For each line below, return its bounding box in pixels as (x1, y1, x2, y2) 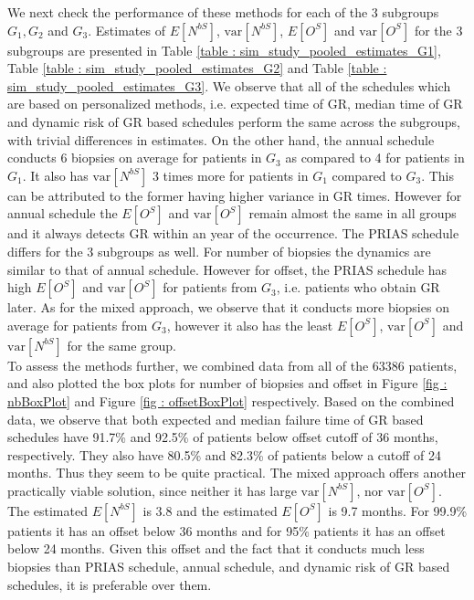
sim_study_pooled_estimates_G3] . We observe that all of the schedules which (7, 76, 451, 95)
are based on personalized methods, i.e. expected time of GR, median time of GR (7, 94, 463, 113)
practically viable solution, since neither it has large (7, 480, 297, 500)
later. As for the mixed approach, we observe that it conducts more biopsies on (7, 298, 449, 317)
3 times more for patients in (152, 165, 309, 184)
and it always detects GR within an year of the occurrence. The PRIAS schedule (7, 224, 459, 243)
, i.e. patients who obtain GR (276, 278, 440, 297)
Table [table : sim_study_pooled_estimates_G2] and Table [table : (7, 58, 387, 78)
